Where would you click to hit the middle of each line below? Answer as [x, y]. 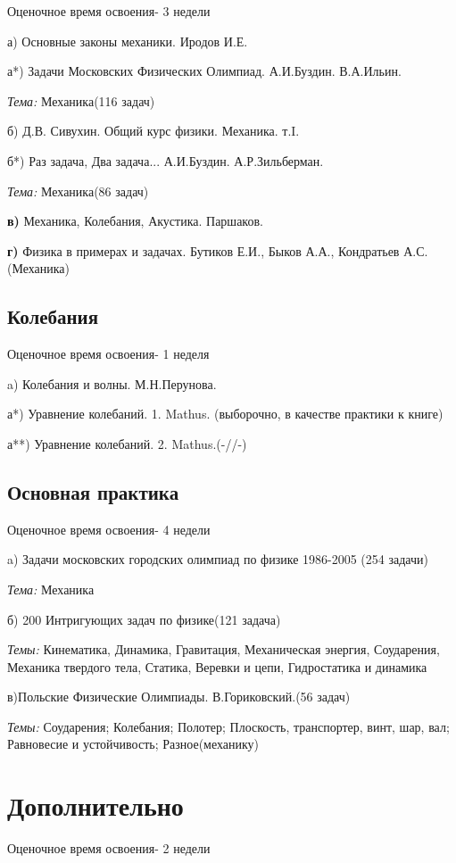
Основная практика [93, 491]
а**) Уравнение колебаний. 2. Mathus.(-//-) [127, 443]
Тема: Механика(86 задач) [78, 191]
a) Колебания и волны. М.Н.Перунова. [112, 383]
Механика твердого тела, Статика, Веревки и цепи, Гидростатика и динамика [217, 666]
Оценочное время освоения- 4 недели [109, 529]
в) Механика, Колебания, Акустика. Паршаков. [135, 221]
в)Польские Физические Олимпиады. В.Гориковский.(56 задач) [179, 697]
